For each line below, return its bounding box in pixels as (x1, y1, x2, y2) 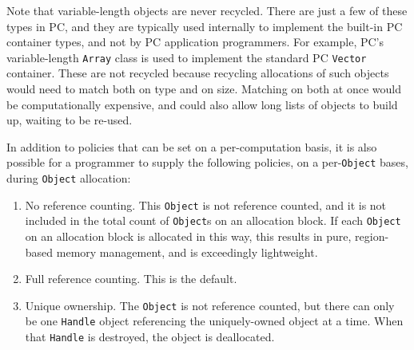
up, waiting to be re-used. (6, 112, 133, 128)
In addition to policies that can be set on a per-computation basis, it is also (6, 138, 377, 155)
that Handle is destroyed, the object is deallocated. (25, 328, 275, 345)
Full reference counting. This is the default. (25, 270, 237, 287)
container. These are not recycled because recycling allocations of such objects (6, 65, 389, 81)
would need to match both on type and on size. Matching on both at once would (6, 81, 401, 97)
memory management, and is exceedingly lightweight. (56, 243, 318, 260)
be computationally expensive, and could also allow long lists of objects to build (6, 96, 398, 112)
